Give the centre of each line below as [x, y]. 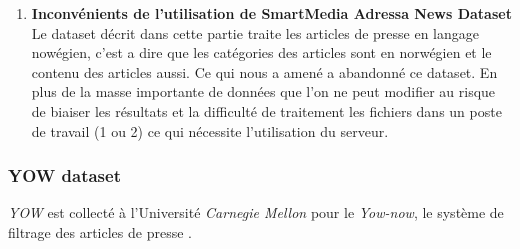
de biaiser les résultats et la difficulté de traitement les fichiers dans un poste [266, 110]
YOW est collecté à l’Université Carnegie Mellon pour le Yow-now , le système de [256, 212]
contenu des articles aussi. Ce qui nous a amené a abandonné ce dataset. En [264, 71]
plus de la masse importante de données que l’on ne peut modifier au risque [263, 91]
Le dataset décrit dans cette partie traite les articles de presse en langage [255, 32]
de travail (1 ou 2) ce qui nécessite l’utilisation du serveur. [210, 130]
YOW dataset [64, 175]
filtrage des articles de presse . [100, 231]
